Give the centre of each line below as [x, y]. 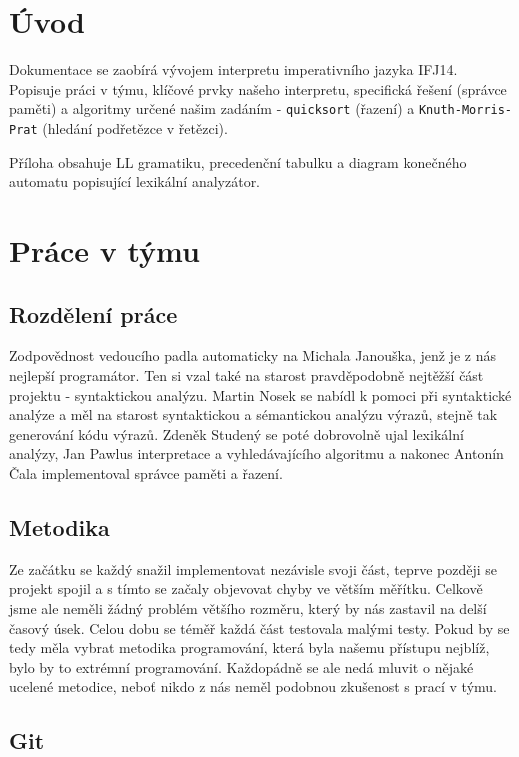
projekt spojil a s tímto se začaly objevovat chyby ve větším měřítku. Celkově [246, 588]
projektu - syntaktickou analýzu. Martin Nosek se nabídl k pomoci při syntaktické [260, 394]
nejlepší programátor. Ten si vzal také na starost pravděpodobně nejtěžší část [246, 374]
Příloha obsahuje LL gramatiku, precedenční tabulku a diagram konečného [238, 161]
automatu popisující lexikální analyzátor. [135, 181]
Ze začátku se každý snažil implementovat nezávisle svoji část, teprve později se [253, 568]
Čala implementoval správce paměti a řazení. [146, 472]
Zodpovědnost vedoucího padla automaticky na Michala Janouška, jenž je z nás [252, 355]
